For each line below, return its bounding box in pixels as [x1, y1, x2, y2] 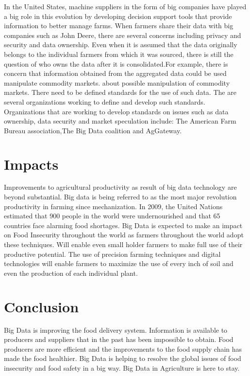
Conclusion [4, 296, 79, 316]
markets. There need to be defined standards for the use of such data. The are [4, 87, 236, 97]
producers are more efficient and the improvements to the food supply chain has [4, 343, 242, 354]
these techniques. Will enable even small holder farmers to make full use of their [4, 239, 243, 249]
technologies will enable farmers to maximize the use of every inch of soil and [4, 258, 233, 269]
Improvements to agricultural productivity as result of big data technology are [4, 182, 237, 192]
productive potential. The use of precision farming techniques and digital [4, 249, 221, 259]
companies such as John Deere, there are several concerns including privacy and [4, 30, 241, 40]
